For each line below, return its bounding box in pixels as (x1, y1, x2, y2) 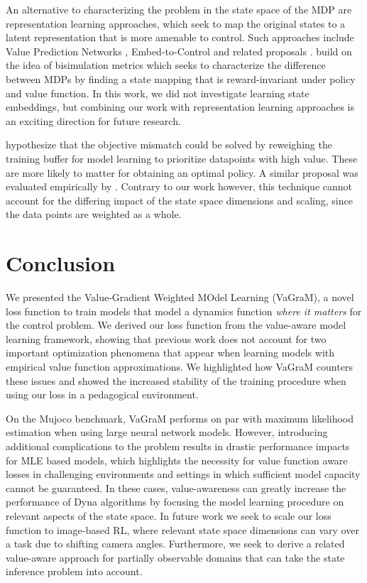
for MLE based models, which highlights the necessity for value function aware (6, 452, 348, 467)
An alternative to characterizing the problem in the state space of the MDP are (6, 2, 352, 16)
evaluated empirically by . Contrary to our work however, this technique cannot (6, 179, 352, 194)
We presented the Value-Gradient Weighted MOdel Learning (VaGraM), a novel (6, 290, 354, 305)
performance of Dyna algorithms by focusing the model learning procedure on (6, 494, 344, 509)
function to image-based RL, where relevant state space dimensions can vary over (6, 522, 359, 537)
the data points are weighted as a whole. (6, 207, 182, 222)
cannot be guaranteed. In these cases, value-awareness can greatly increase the (6, 480, 346, 495)
